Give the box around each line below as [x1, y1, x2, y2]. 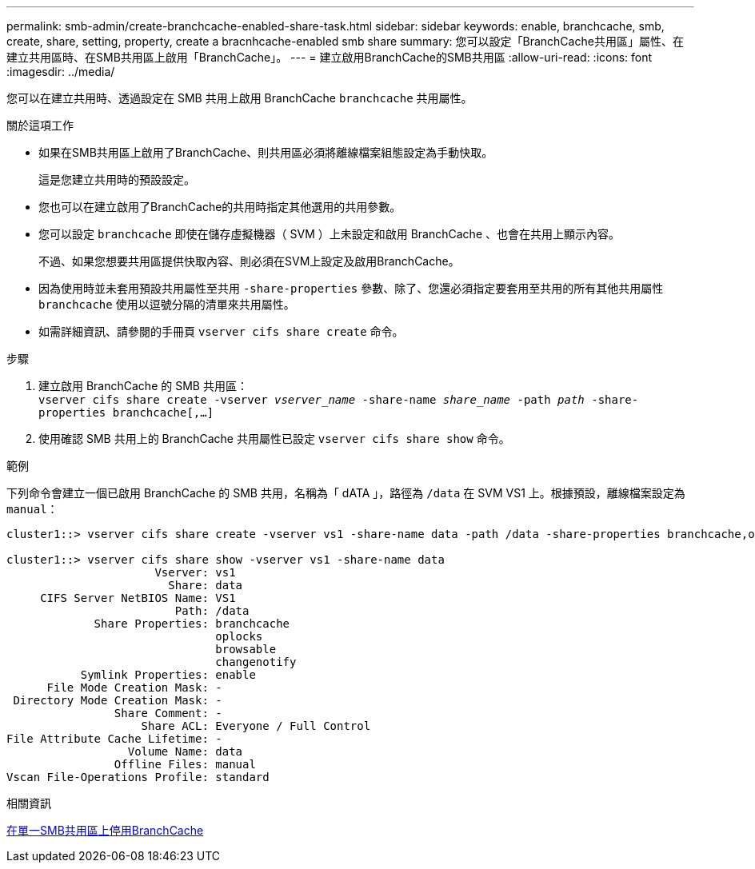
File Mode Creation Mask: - [46, 681, 222, 694]
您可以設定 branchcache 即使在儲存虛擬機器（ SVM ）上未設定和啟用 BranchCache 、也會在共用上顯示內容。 [38, 227, 620, 241]
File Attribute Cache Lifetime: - [6, 732, 222, 745]
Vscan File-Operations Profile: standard [6, 771, 270, 783]
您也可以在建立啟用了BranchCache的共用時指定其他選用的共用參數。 [38, 200, 401, 213]
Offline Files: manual [114, 758, 256, 771]
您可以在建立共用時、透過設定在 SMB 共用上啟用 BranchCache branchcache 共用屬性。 [6, 91, 473, 105]
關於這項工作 [6, 118, 74, 132]
